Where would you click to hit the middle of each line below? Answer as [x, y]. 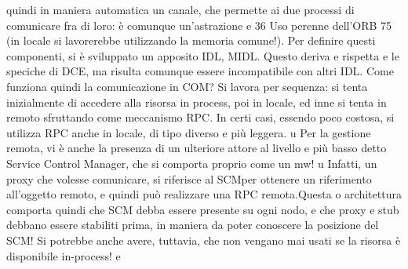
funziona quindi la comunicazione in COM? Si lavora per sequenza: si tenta [187, 86]
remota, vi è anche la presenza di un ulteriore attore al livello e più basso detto [197, 148]
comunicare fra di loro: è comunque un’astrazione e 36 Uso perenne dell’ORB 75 [199, 25]
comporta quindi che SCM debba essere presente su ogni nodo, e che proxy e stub [203, 209]
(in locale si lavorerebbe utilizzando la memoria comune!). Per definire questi [191, 40]
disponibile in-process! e [64, 255]
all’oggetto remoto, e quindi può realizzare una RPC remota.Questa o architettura [204, 194]
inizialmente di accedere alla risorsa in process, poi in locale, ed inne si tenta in [197, 102]
